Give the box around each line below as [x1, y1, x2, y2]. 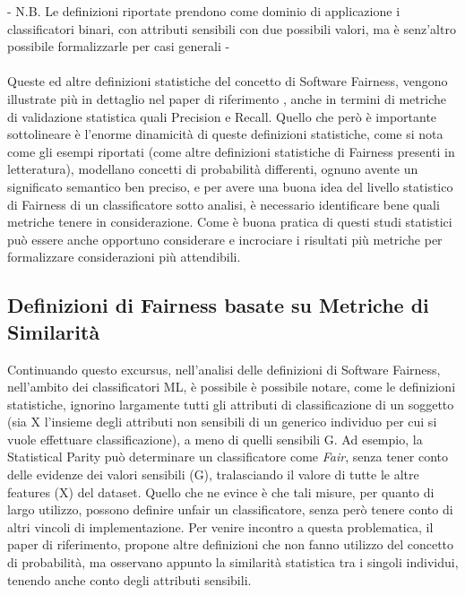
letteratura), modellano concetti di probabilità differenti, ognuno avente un [7, 160, 418, 178]
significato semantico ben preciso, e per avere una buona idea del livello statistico [7, 177, 453, 195]
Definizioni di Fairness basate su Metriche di [7, 291, 429, 319]
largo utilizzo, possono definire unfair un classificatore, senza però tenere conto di [7, 500, 453, 519]
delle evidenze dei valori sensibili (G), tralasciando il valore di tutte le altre [7, 465, 419, 484]
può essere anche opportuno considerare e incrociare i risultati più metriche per [7, 229, 443, 248]
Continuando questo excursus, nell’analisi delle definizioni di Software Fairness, [7, 359, 441, 378]
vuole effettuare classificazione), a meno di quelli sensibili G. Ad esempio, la [7, 429, 423, 448]
